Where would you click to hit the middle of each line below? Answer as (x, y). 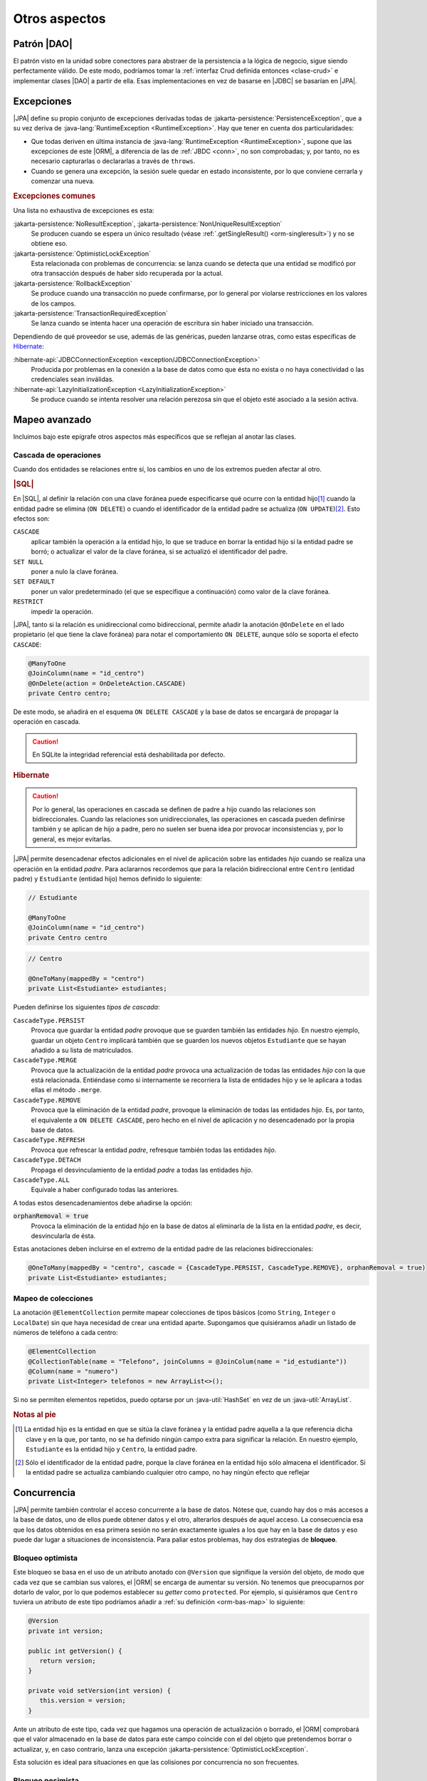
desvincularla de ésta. (63, 1235)
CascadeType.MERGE (45, 1060)
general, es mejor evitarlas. (72, 839)
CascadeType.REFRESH (49, 1140)
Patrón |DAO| (43, 44)
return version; (68, 1661)
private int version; (66, 1631)
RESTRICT (28, 602)
